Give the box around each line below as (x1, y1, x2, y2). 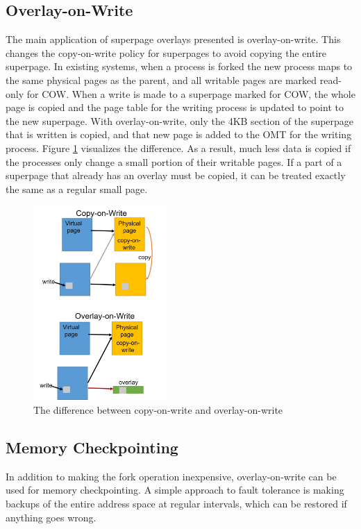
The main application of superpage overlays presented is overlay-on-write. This (6, 32, 341, 47)
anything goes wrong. (6, 510, 96, 524)
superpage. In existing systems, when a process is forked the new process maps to (6, 59, 353, 74)
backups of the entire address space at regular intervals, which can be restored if (6, 496, 347, 510)
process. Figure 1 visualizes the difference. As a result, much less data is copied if (6, 140, 351, 155)
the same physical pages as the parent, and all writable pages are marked (6, 72, 317, 87)
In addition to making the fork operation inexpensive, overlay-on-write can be (6, 469, 337, 483)
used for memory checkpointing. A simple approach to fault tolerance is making (6, 482, 344, 497)
